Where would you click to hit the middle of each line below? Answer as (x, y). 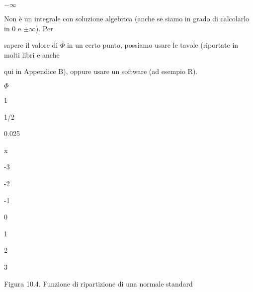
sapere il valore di (31, 45)
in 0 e (13, 28)
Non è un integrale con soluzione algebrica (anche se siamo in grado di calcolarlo (127, 18)
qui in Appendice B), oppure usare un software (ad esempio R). (101, 71)
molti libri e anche (32, 54)
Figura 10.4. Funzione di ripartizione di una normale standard (98, 283)
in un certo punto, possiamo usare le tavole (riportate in (153, 45)
